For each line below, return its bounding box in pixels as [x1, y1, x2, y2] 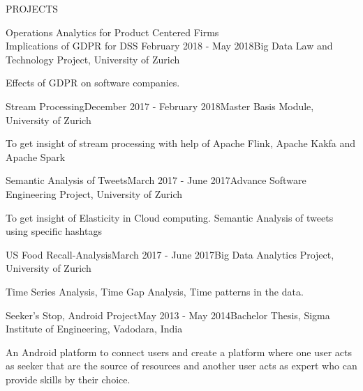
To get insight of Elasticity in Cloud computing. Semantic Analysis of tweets [6, 210, 334, 224]
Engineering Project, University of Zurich [6, 186, 183, 201]
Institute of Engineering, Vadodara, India [6, 321, 183, 336]
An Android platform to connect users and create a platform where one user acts [6, 344, 353, 359]
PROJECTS [6, 1, 59, 15]
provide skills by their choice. [6, 371, 131, 386]
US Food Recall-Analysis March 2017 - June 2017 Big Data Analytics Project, [6, 247, 334, 261]
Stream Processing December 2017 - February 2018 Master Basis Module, [6, 98, 314, 113]
